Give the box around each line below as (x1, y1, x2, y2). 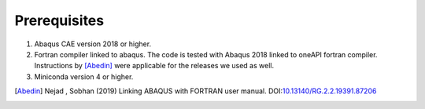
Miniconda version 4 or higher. (34, 71, 134, 82)
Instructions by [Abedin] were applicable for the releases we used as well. (34, 61, 275, 71)
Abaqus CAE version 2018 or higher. (34, 39, 152, 49)
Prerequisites (14, 12, 105, 29)
